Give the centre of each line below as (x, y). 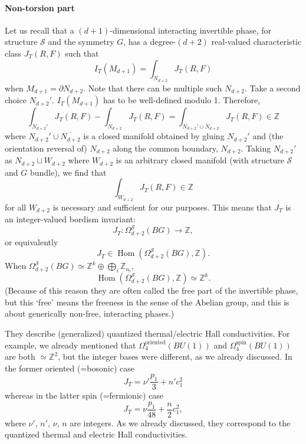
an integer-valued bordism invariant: (70, 219)
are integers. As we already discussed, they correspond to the (180, 422)
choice (16, 100)
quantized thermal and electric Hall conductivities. (96, 434)
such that (82, 53)
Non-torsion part (40, 7)
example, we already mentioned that (70, 345)
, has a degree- (150, 42)
